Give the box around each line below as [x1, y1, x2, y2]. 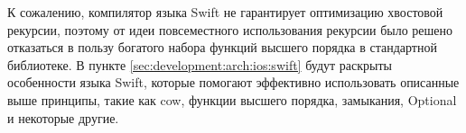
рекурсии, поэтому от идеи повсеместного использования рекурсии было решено [7, 20, 453, 39]
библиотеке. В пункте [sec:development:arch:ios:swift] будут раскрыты [7, 55, 392, 74]
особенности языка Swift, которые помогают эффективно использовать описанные [7, 73, 460, 92]
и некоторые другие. [7, 108, 119, 127]
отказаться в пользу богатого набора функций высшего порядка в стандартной [7, 38, 437, 57]
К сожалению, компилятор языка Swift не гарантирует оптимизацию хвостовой [7, 3, 443, 21]
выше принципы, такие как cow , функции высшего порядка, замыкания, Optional [7, 90, 457, 109]
